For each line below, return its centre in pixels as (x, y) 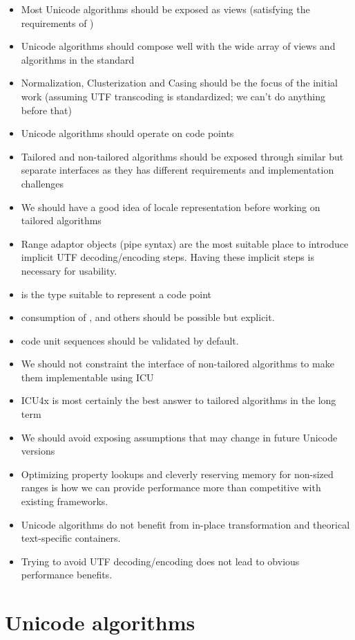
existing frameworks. (65, 501)
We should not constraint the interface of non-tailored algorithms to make (177, 364)
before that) (46, 110)
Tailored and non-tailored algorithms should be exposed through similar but (182, 156)
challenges (42, 183)
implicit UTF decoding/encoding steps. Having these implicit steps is (167, 257)
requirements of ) (57, 22)
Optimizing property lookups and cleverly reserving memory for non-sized (177, 474)
